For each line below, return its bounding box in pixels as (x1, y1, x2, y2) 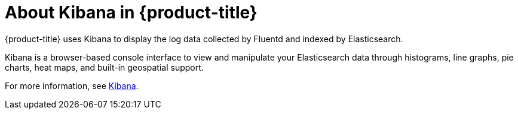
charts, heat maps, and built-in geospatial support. (5, 62, 204, 72)
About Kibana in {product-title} (5, 2, 258, 23)
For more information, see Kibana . (5, 80, 139, 91)
